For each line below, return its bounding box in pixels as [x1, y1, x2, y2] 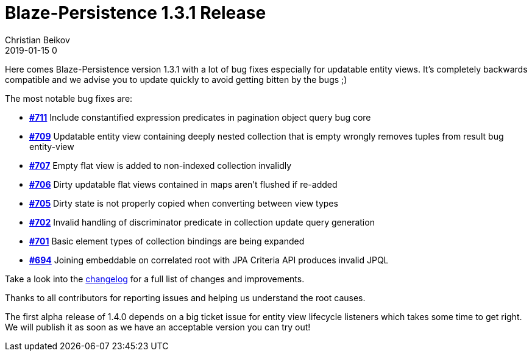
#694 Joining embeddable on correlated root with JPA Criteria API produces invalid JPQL [29, 254, 389, 265]
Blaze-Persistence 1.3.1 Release [5, 2, 266, 23]
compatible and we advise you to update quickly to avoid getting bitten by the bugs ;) [5, 74, 347, 85]
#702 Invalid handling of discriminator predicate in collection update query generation [29, 216, 375, 227]
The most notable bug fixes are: [5, 93, 133, 104]
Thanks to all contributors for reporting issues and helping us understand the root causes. [5, 292, 366, 303]
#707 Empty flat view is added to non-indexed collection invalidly [29, 160, 292, 171]
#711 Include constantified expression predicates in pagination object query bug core [29, 112, 371, 123]
